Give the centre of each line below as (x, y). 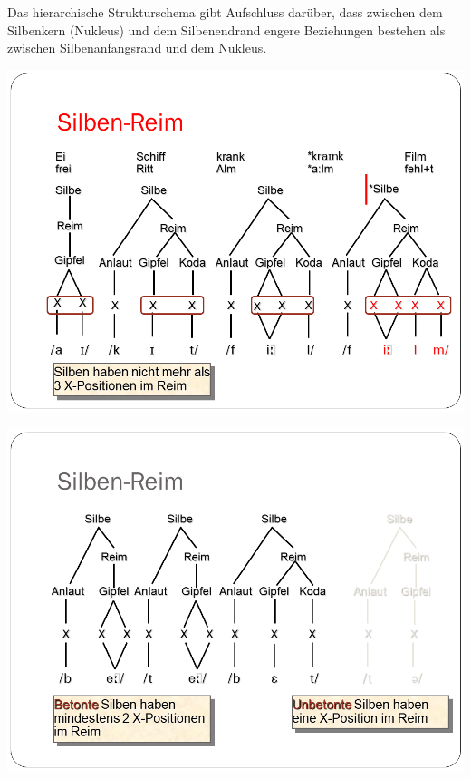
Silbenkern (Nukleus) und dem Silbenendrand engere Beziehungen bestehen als (226, 29)
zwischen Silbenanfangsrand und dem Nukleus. (137, 48)
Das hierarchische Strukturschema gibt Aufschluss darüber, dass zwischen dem (225, 12)
